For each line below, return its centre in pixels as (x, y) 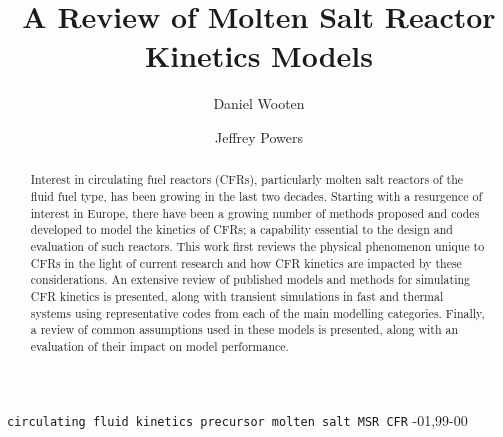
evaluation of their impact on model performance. (159, 345)
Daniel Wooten (259, 103)
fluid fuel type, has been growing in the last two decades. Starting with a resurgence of (256, 195)
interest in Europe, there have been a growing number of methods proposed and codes (255, 212)
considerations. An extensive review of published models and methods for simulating (250, 279)
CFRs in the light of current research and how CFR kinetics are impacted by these (246, 262)
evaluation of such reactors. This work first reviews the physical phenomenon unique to (257, 245)
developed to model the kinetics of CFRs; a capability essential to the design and (241, 229)
